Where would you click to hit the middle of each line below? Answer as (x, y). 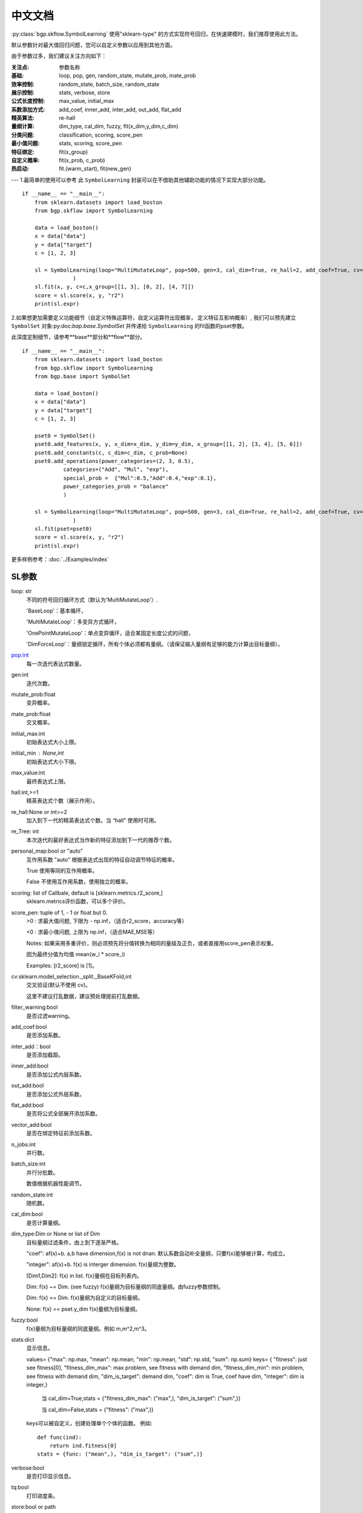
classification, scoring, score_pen (101, 135)
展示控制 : (23, 92)
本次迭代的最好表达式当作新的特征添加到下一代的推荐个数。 (100, 840)
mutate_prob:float (33, 694)
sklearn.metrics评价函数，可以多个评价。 (77, 901)
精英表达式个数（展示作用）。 (62, 801)
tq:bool (20, 1487)
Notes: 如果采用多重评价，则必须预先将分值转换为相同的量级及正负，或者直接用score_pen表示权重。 (152, 943)
